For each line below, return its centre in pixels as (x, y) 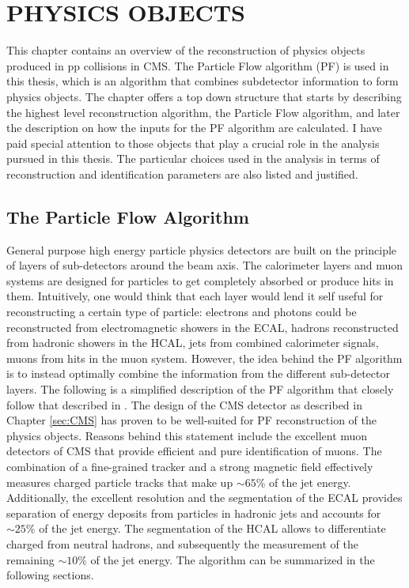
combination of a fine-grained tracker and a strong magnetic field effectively (190, 466)
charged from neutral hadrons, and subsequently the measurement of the (183, 543)
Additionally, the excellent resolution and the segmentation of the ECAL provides (204, 498)
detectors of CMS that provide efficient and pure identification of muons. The (194, 451)
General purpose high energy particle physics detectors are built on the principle (202, 249)
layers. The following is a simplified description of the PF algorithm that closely (200, 389)
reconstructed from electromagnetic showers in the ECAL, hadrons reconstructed (203, 327)
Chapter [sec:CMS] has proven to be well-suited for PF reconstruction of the (191, 420)
